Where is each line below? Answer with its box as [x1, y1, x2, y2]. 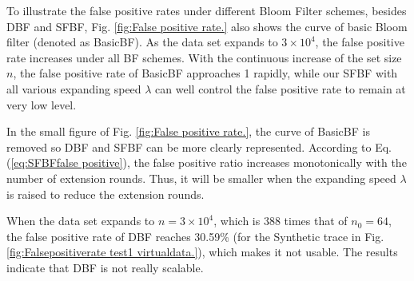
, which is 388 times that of [213, 212, 348, 229]
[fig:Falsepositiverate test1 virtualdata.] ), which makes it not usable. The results [6, 243, 398, 260]
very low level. [6, 96, 77, 113]
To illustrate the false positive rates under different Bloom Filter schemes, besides [6, 2, 407, 18]
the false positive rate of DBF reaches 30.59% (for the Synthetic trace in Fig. [6, 228, 384, 244]
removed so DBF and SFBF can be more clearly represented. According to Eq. [6, 138, 392, 155]
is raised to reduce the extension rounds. [6, 185, 205, 202]
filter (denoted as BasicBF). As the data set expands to [6, 34, 278, 50]
